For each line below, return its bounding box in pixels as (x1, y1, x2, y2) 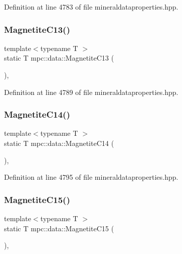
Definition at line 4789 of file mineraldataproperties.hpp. (4, 86, 178, 97)
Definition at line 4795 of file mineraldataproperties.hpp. (4, 172, 178, 182)
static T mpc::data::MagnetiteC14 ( (4, 138, 114, 148)
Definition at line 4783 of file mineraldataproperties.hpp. (4, 2, 178, 12)
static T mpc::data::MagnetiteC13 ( (4, 53, 114, 63)
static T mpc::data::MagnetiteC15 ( (4, 223, 114, 233)
